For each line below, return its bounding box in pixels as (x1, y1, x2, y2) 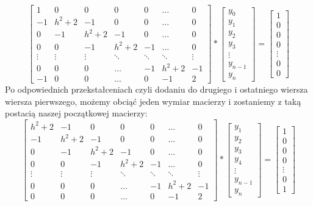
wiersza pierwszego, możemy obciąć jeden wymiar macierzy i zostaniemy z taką (5, 94, 301, 107)
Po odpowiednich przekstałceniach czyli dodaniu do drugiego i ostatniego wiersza (5, 83, 308, 96)
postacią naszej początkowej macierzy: (5, 107, 148, 119)
